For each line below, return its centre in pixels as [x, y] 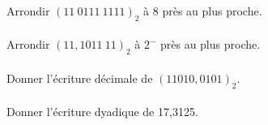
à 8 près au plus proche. [203, 11]
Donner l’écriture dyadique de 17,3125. [102, 112]
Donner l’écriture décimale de [80, 78]
